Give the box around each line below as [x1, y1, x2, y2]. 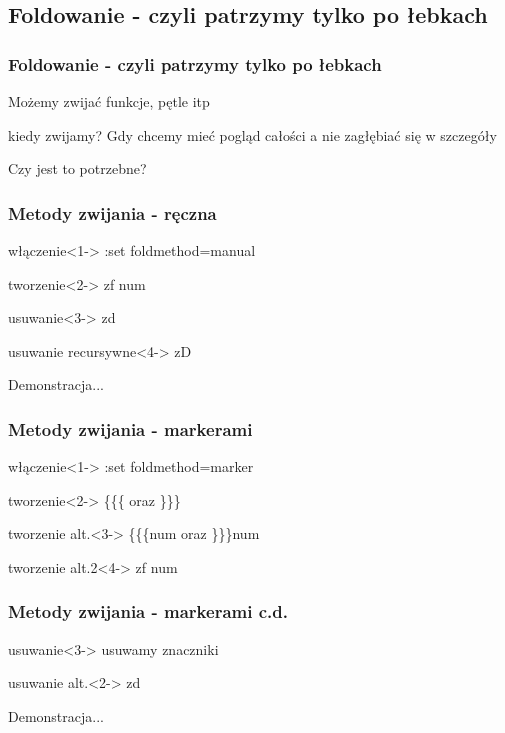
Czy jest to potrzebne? [8, 158, 147, 179]
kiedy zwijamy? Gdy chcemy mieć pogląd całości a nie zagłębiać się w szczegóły [8, 124, 497, 145]
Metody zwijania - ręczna [8, 200, 217, 225]
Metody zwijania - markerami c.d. [8, 599, 288, 624]
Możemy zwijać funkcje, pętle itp [8, 91, 210, 111]
